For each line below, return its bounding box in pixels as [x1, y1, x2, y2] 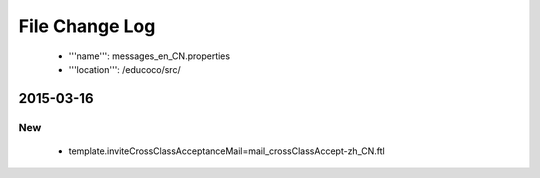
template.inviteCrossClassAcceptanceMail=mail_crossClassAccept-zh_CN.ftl [68, 145, 385, 157]
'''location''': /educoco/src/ [68, 63, 181, 75]
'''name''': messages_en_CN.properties [68, 50, 230, 62]
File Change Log [18, 15, 156, 37]
